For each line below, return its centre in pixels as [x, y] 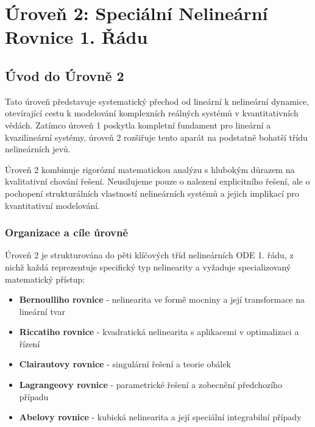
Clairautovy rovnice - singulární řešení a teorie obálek [125, 364]
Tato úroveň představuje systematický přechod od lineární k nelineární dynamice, [157, 101]
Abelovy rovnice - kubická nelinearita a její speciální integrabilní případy [160, 417]
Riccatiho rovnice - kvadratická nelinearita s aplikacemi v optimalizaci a [159, 332]
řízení [30, 343]
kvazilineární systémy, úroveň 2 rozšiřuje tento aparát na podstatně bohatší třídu [156, 137]
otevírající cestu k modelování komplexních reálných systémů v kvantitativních [152, 113]
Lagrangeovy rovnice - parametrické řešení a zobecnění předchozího [150, 385]
